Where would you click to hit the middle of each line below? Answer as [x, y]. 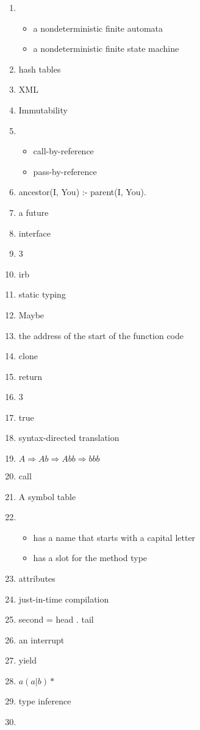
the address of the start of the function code [101, 335]
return [30, 376]
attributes [37, 578]
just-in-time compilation [64, 599]
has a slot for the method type [90, 558]
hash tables [40, 69]
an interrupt [41, 639]
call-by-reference [63, 151]
